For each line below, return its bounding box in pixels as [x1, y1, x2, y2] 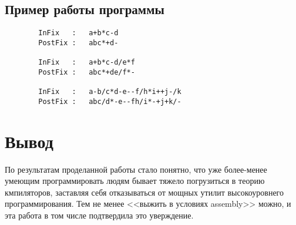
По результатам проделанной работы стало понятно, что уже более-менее [5, 163, 267, 175]
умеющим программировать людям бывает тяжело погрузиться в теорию [5, 174, 265, 187]
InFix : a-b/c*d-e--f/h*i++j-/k [38, 88, 181, 96]
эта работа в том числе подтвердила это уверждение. [5, 209, 194, 221]
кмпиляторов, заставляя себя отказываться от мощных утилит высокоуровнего [5, 186, 284, 198]
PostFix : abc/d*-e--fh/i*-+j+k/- [38, 97, 181, 106]
